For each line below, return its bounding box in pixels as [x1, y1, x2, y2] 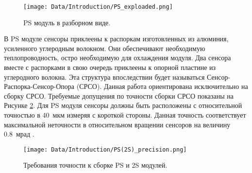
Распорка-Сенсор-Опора [4, 81, 75, 91]
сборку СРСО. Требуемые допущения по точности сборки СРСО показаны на [4, 90, 234, 101]
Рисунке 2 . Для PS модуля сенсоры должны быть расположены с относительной [4, 100, 242, 110]
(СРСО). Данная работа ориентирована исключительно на [76, 81, 248, 91]
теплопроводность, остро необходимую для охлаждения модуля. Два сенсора [4, 52, 231, 63]
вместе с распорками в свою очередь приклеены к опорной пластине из [4, 62, 216, 72]
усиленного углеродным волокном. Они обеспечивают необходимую [4, 43, 205, 53]
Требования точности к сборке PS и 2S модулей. [23, 160, 168, 170]
